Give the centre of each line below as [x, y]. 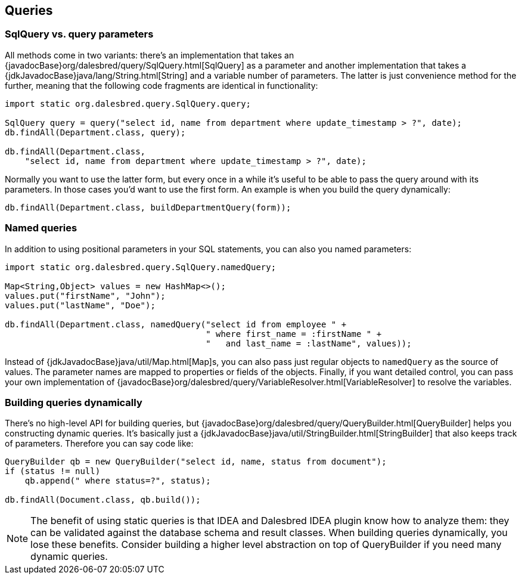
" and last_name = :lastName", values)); [309, 343]
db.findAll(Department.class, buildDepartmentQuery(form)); [148, 207]
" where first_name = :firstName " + [294, 334]
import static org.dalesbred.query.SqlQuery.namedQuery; [141, 267]
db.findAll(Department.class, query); [95, 132]
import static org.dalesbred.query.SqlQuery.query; [128, 103]
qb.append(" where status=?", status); [118, 481]
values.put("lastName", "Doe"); [80, 305]
